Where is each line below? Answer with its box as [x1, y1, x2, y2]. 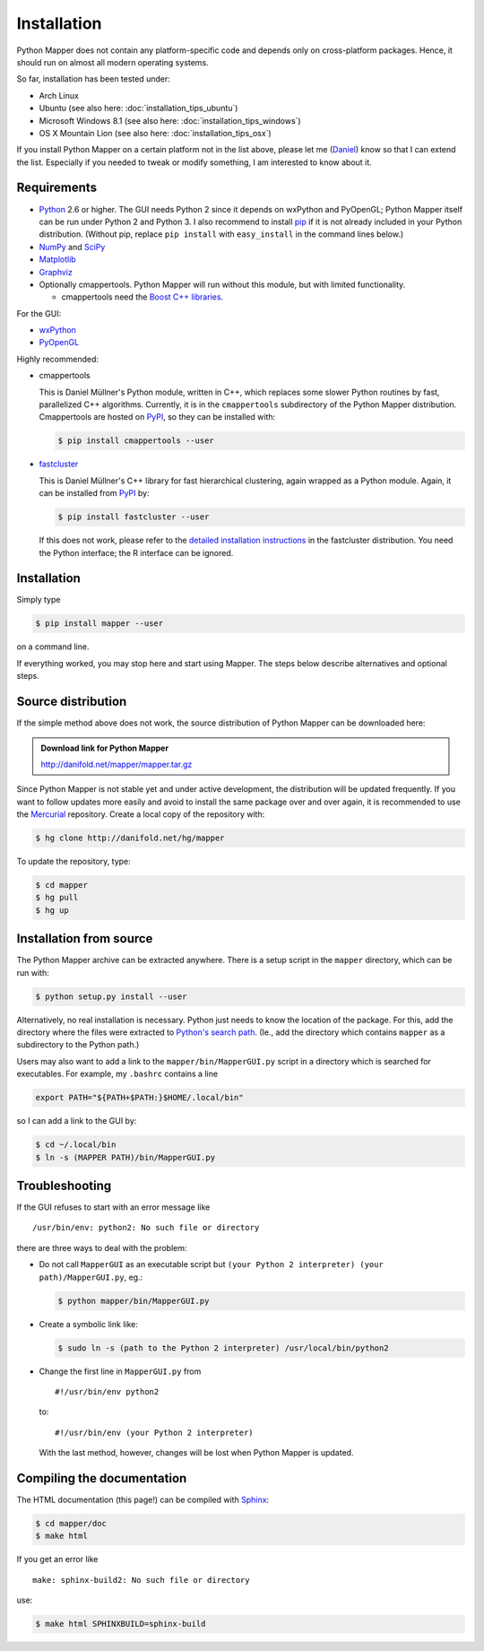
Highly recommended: [16, 353, 99, 364]
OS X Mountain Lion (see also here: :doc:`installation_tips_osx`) [39, 127, 272, 138]
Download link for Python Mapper [40, 743, 169, 753]
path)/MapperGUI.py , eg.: [39, 1272, 143, 1282]
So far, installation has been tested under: [16, 74, 170, 84]
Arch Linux [39, 90, 80, 100]
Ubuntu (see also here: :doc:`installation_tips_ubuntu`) [39, 103, 238, 114]
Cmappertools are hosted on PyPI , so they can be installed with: [39, 412, 276, 422]
